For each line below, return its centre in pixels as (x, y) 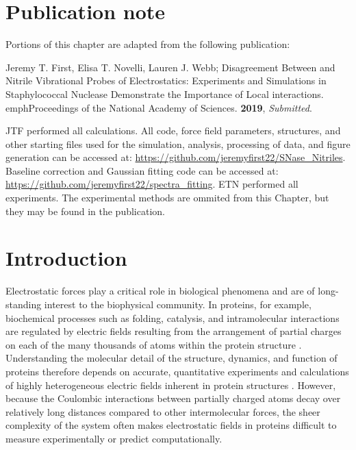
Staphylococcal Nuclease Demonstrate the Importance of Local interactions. (165, 93)
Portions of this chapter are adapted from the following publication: (148, 44)
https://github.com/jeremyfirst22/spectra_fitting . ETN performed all (152, 184)
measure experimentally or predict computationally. (114, 438)
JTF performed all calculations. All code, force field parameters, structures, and (173, 130)
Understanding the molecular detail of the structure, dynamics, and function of (171, 358)
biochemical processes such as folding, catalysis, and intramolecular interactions (173, 317)
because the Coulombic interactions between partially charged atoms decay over (173, 398)
